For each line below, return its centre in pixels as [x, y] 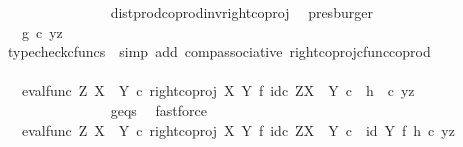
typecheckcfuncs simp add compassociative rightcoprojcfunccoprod [219, 51]
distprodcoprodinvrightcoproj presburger [241, 12]
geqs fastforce [158, 109]
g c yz [42, 31]
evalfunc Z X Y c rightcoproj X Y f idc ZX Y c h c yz [218, 90]
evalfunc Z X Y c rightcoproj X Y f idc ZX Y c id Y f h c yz [238, 129]
